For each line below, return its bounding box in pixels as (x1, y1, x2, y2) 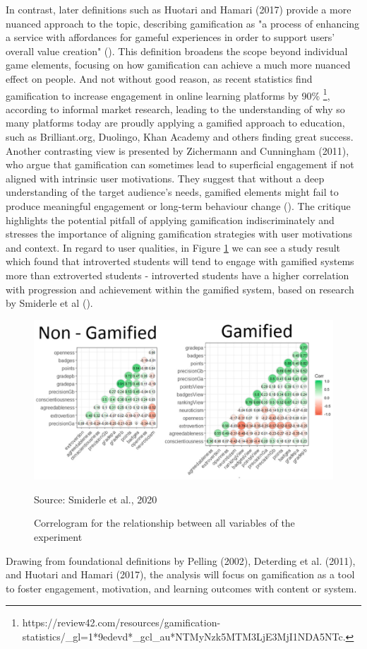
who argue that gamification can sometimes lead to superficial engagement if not (6, 157, 354, 172)
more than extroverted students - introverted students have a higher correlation (6, 267, 349, 282)
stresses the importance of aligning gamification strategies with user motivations (6, 226, 353, 241)
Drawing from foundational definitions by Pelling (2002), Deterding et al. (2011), (6, 553, 356, 568)
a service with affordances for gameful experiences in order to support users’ (6, 30, 335, 45)
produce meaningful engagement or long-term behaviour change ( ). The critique (6, 198, 351, 213)
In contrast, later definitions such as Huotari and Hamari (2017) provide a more (6, 2, 351, 16)
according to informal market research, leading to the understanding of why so (6, 101, 345, 116)
